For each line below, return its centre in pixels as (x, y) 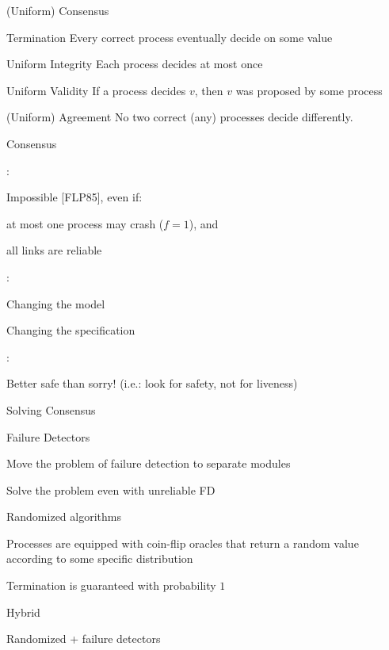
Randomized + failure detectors (84, 639)
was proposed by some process (309, 90)
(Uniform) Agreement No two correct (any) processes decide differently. (180, 117)
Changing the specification (71, 330)
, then (209, 90)
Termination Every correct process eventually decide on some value (170, 37)
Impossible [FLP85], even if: (74, 197)
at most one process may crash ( (85, 223)
